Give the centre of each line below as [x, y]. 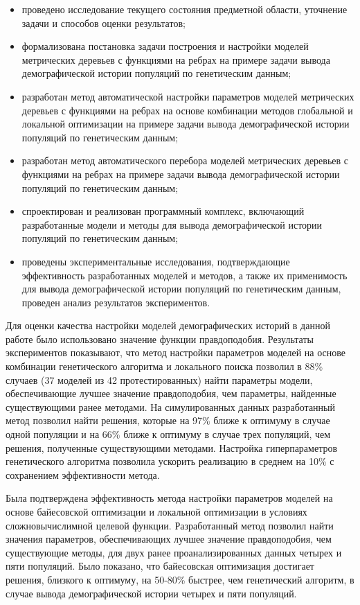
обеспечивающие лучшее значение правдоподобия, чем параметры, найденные [171, 393]
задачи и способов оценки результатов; [103, 23]
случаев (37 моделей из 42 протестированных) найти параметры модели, [159, 379]
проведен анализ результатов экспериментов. [116, 302]
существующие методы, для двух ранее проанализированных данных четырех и [174, 552]
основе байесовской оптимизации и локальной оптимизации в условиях [156, 511]
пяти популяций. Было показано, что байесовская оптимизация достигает [160, 566]
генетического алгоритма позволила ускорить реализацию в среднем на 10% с [170, 461]
